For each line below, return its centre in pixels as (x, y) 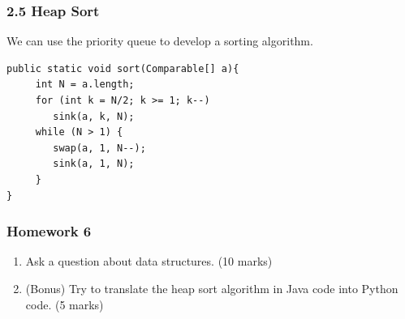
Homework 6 (49, 231)
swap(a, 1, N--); (99, 148)
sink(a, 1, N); (94, 164)
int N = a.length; (85, 85)
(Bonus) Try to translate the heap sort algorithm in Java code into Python (212, 288)
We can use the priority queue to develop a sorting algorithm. (160, 41)
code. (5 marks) (65, 304)
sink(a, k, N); (94, 116)
